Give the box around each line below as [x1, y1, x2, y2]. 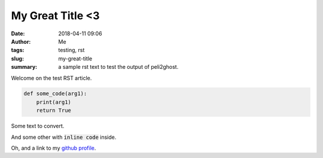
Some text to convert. [11, 123, 65, 130]
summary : [11, 63, 38, 71]
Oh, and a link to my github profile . [11, 144, 96, 152]
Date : [11, 30, 25, 37]
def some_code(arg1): [23, 90, 87, 97]
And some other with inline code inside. [11, 133, 117, 141]
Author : [11, 38, 31, 45]
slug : [11, 54, 24, 62]
